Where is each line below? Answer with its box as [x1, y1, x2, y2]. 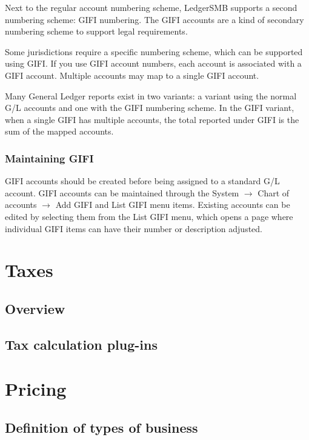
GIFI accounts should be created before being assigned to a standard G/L [5, 175, 280, 187]
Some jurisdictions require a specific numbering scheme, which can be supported [5, 45, 303, 58]
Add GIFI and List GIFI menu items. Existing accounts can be [55, 198, 290, 211]
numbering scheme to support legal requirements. [5, 25, 188, 38]
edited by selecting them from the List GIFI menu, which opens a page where [5, 210, 293, 222]
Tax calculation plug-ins [5, 335, 158, 353]
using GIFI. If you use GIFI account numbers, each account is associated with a [5, 57, 302, 70]
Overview [5, 299, 65, 318]
